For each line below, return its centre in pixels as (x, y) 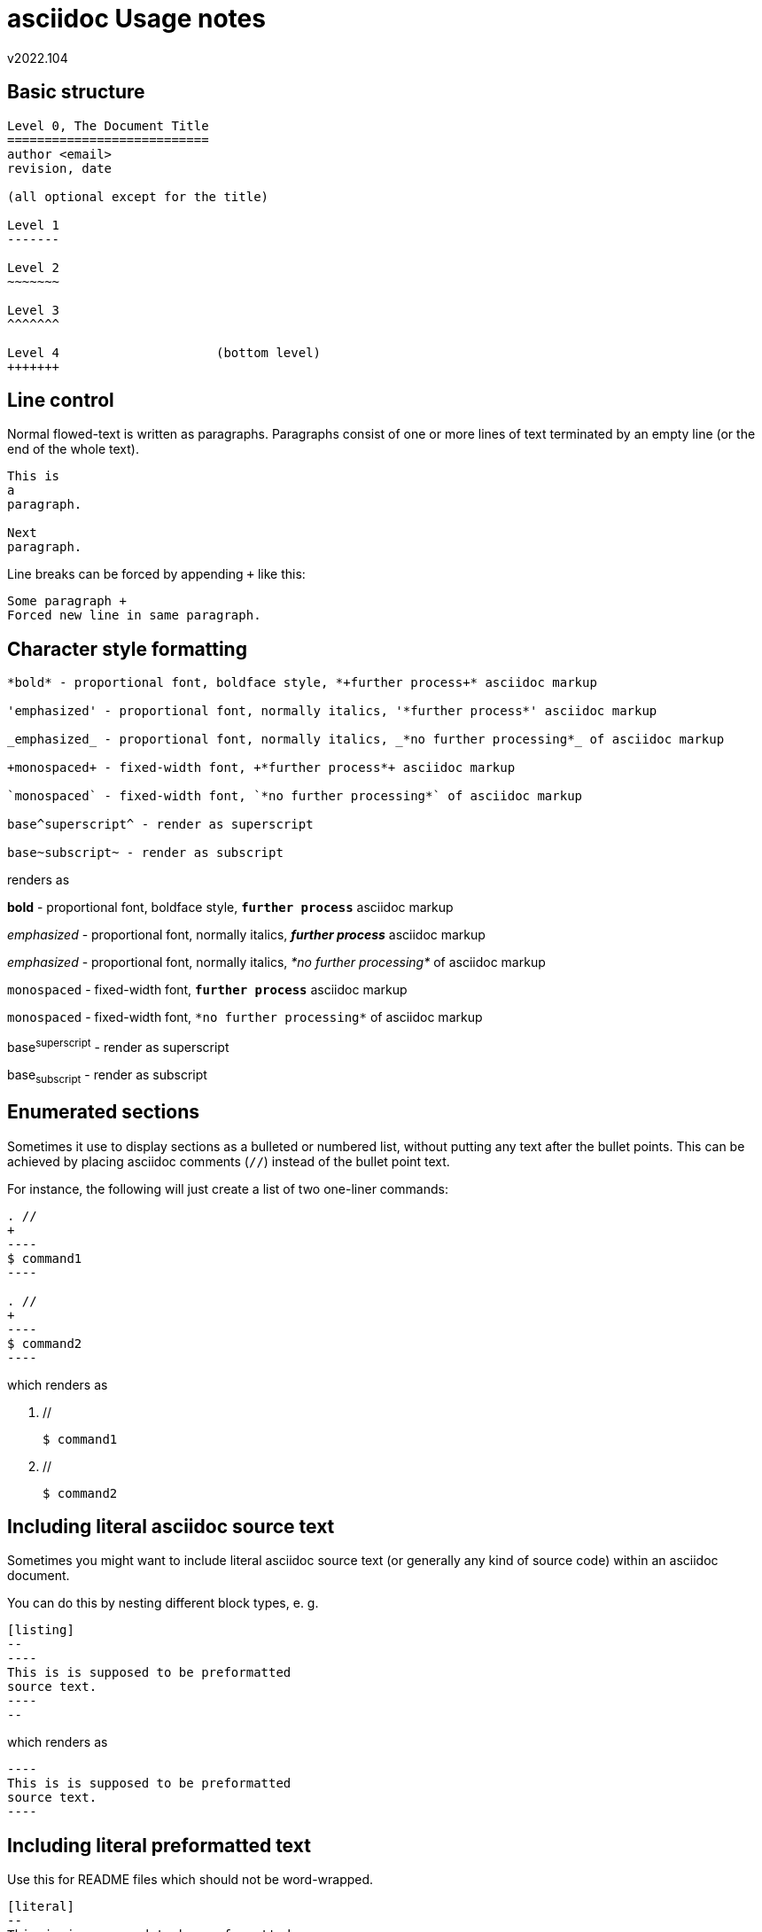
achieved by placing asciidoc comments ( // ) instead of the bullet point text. (229, 1161)
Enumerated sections (103, 1112)
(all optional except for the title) (138, 196)
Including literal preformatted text (159, 1845)
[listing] (41, 1630)
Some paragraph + (67, 601)
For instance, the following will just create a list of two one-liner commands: (228, 1188)
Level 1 (34, 225)
